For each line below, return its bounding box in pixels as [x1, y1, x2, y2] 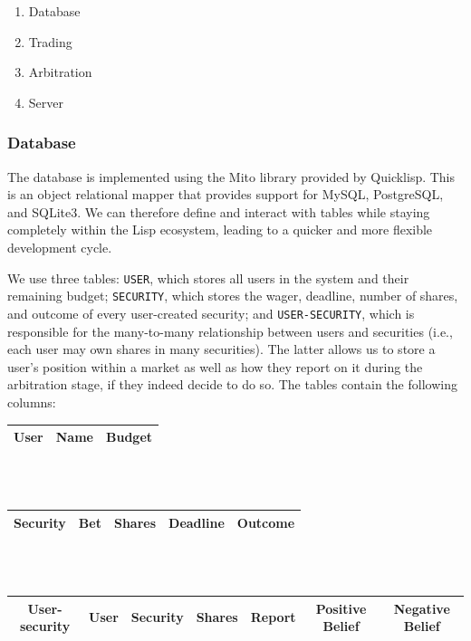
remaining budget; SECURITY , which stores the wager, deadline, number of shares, [7, 286, 458, 305]
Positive [315, 598, 367, 617]
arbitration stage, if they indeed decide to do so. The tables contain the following [7, 375, 457, 394]
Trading [28, 32, 72, 51]
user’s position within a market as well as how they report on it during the [7, 357, 423, 376]
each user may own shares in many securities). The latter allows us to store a [7, 340, 436, 359]
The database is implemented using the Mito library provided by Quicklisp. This [7, 167, 456, 186]
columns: [7, 392, 56, 411]
